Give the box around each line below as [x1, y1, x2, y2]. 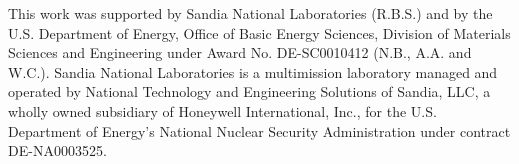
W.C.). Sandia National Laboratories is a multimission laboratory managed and [8, 61, 498, 82]
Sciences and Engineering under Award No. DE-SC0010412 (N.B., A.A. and [8, 42, 472, 63]
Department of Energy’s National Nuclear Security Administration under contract [8, 120, 511, 141]
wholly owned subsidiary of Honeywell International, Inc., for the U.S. [8, 100, 437, 121]
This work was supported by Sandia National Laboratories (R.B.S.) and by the [8, 3, 493, 23]
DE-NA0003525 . [8, 140, 107, 161]
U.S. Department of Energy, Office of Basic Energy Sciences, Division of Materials [8, 22, 511, 43]
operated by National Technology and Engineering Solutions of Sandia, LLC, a [8, 81, 491, 102]
